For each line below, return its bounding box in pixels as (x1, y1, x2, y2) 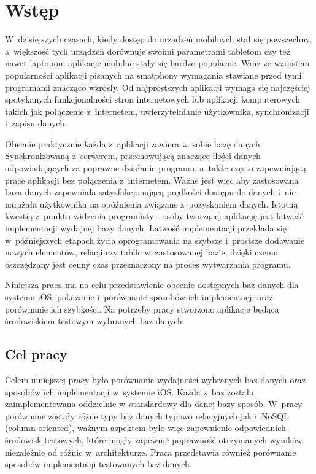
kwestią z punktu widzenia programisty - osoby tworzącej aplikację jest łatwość (5, 209, 304, 222)
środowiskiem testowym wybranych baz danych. (5, 314, 185, 327)
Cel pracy (5, 344, 67, 363)
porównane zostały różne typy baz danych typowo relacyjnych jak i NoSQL (5, 409, 289, 422)
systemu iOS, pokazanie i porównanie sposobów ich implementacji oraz (5, 290, 273, 303)
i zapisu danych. (5, 117, 67, 130)
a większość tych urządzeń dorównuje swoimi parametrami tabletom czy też (5, 44, 291, 57)
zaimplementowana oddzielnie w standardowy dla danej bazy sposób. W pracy (5, 397, 303, 410)
